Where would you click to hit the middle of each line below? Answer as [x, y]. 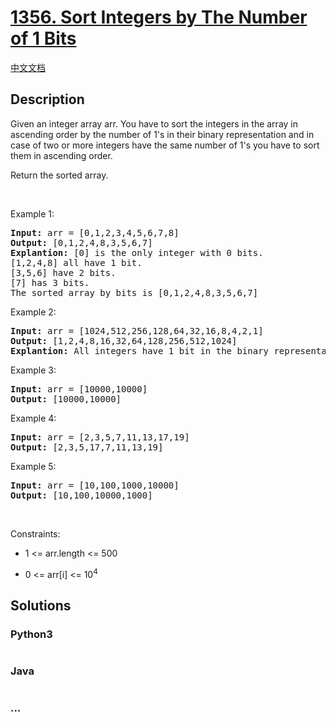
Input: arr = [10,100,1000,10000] [95, 485]
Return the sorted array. [59, 175]
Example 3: [33, 370]
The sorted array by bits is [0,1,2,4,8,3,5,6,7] [134, 292]
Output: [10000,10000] [66, 399]
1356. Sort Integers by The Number [159, 17]
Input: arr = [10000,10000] [79, 389]
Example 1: [32, 213]
